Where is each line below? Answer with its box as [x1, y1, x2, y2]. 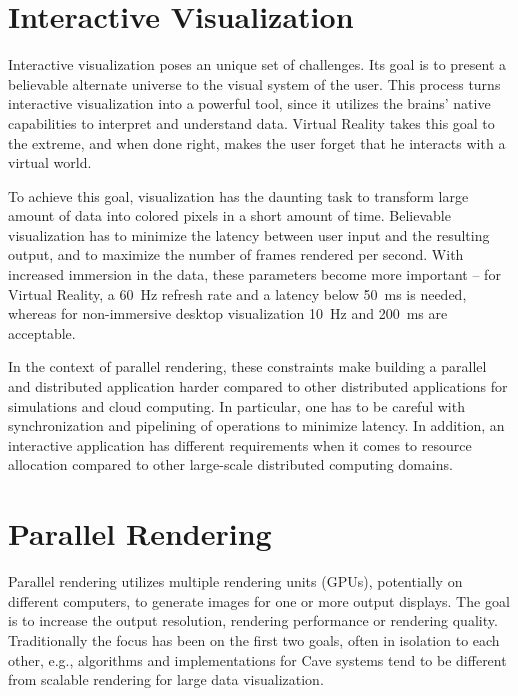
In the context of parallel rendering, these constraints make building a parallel [8, 356, 487, 377]
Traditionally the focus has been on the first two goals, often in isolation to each [8, 629, 500, 650]
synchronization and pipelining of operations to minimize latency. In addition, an [8, 415, 505, 436]
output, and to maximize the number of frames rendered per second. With [8, 244, 464, 265]
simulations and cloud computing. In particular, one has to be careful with [8, 395, 465, 416]
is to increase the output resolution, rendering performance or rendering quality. [8, 610, 498, 631]
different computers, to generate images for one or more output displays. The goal [8, 590, 510, 611]
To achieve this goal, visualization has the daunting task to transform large [8, 185, 469, 206]
